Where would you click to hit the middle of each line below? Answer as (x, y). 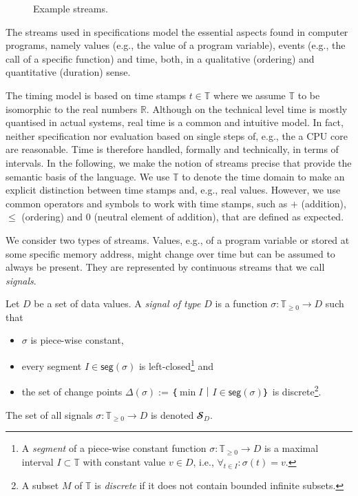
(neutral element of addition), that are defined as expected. (219, 217)
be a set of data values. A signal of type (117, 303)
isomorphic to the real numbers (72, 108)
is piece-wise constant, (77, 340)
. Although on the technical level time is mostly (247, 108)
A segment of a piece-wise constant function (114, 448)
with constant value (124, 461)
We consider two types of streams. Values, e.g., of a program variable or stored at (178, 239)
